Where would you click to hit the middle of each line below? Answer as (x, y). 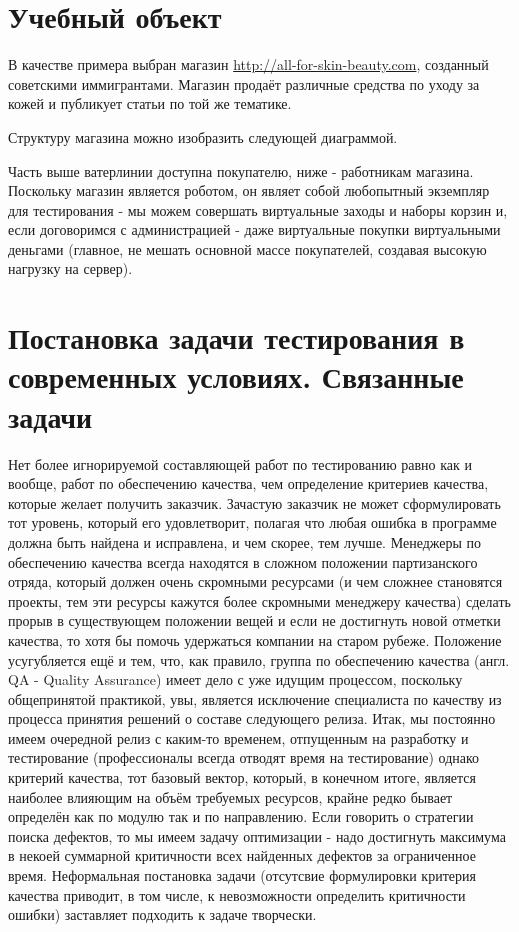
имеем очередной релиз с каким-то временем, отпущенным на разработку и (238, 737)
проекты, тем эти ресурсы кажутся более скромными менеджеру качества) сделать (259, 600)
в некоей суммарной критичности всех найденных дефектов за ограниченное (242, 855)
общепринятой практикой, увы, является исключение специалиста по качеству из (255, 698)
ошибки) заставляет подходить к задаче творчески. (162, 914)
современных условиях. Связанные (236, 376)
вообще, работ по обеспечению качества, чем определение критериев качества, (248, 483)
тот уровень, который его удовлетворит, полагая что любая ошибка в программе (252, 522)
